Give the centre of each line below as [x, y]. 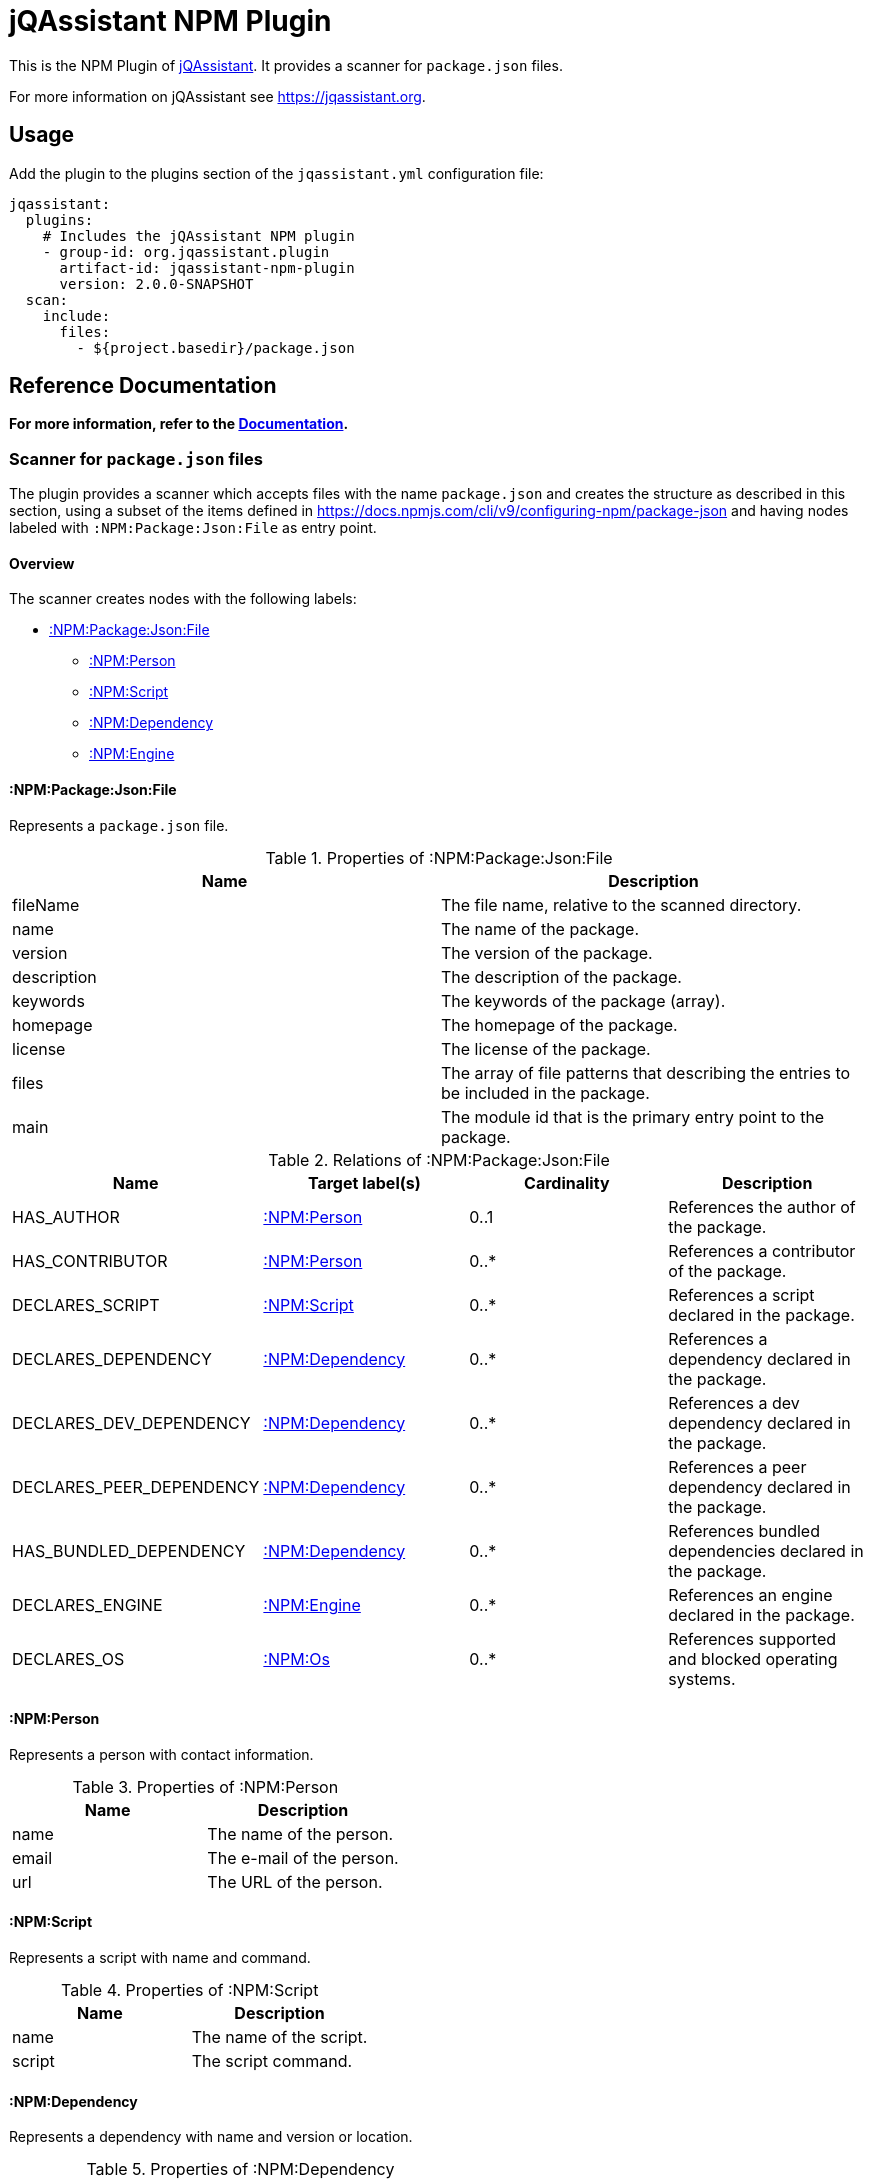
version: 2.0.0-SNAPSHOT [156, 283]
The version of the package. [547, 952]
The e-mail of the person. [303, 1857]
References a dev [734, 1402]
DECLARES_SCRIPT [86, 1304]
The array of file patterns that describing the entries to [646, 1072]
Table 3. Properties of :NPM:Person [205, 1786]
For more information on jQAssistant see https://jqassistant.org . [217, 96]
